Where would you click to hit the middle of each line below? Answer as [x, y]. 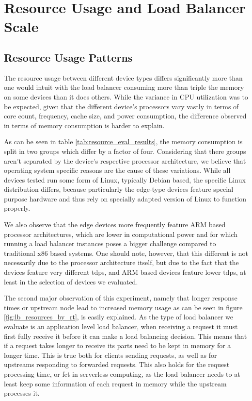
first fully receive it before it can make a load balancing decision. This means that [126, 336]
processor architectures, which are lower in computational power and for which [121, 234]
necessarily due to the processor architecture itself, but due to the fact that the [121, 262]
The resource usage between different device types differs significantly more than [123, 77]
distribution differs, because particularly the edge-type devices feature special [119, 189]
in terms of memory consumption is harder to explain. [84, 125]
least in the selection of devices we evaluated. [71, 281]
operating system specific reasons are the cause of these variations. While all [117, 170]
